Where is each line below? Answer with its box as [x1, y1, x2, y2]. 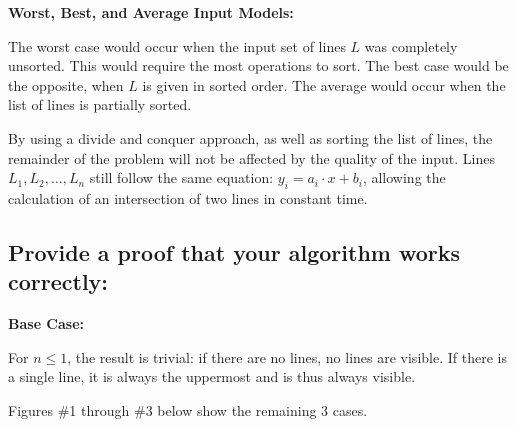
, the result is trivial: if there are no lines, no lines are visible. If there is [67, 346, 507, 367]
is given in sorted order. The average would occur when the [142, 74, 506, 95]
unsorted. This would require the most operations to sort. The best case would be [8, 55, 509, 76]
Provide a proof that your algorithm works [8, 236, 461, 267]
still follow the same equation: [89, 167, 274, 188]
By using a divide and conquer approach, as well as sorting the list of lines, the [8, 127, 493, 148]
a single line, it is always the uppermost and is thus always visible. [8, 366, 416, 387]
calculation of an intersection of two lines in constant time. [8, 187, 368, 208]
